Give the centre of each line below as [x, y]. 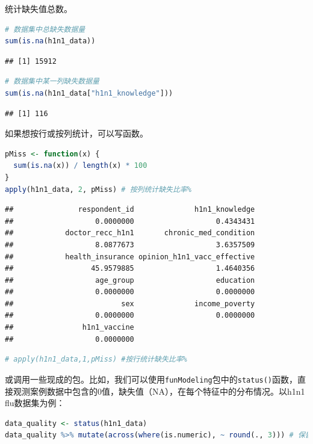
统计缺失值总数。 [39, 8]
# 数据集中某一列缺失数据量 [52, 82]
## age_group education [130, 280]
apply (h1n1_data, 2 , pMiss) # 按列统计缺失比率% [98, 189]
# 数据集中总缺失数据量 [45, 29]
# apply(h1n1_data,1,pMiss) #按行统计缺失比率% [96, 359]
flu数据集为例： [35, 403]
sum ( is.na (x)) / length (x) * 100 [80, 166]
